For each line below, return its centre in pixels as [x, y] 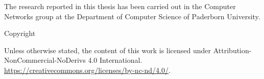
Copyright [20, 33]
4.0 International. [115, 60]
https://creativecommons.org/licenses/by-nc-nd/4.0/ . [87, 70]
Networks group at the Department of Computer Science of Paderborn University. [132, 16]
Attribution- [232, 50]
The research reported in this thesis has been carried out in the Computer [120, 6]
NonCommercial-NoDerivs [45, 60]
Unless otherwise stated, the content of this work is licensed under [108, 50]
